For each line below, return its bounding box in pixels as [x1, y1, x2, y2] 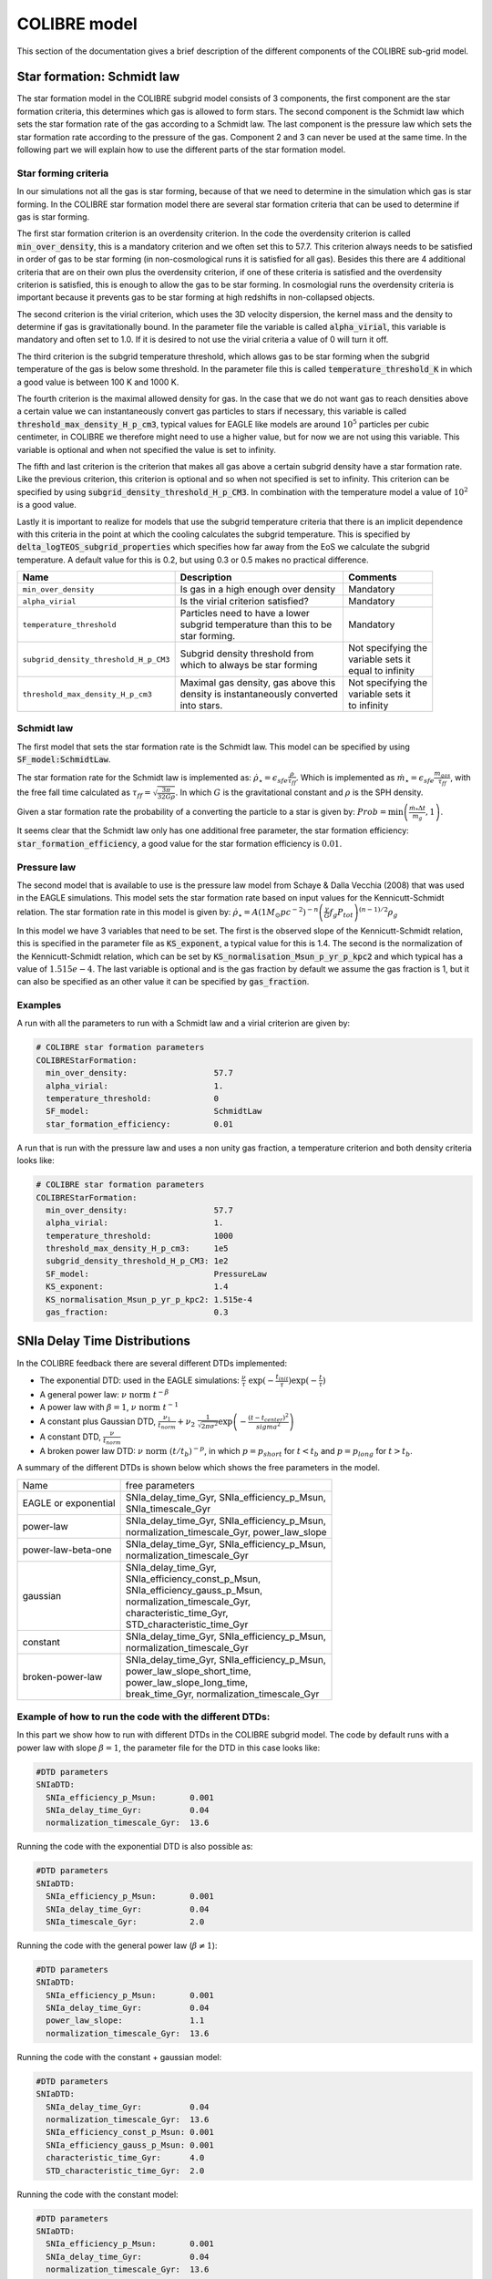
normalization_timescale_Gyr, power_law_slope [125, 1525, 327, 1538]
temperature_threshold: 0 [46, 1093, 219, 1103]
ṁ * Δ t [408, 803, 426, 813]
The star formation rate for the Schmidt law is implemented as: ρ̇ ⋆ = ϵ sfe [16, 771, 289, 785]
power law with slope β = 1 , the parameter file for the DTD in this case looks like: [16, 1742, 321, 1753]
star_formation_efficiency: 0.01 [46, 1119, 234, 1129]
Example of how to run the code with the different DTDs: [16, 1710, 271, 1723]
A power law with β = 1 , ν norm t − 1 [39, 1400, 179, 1412]
